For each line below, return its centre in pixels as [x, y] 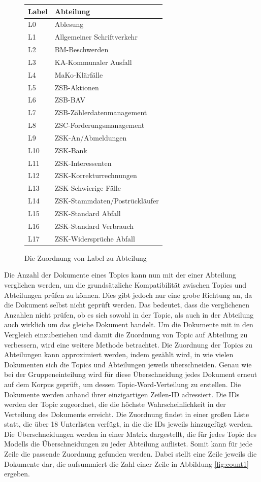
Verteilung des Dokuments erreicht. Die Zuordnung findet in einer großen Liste [127, 414]
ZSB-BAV [70, 100]
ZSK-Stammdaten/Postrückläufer [107, 201]
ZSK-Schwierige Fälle [88, 188]
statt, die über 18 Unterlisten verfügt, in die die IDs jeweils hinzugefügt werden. [128, 424]
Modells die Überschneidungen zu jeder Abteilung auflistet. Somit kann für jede [128, 444]
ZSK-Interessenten [83, 163]
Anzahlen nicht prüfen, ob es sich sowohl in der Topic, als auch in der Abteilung [129, 314]
